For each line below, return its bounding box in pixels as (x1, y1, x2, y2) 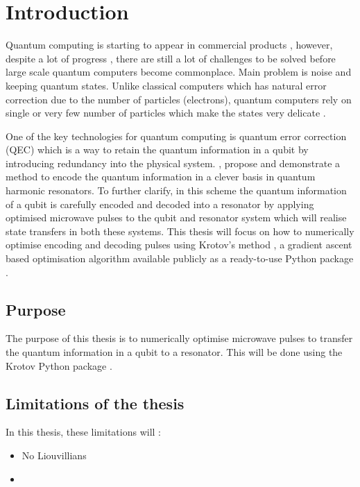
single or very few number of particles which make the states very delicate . (6, 105, 326, 120)
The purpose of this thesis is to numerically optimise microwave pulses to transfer (6, 331, 353, 345)
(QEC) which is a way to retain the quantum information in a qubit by (6, 142, 309, 157)
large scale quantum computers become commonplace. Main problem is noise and (6, 65, 352, 79)
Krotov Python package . (6, 358, 112, 373)
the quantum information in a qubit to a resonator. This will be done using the (6, 345, 343, 359)
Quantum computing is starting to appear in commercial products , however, (6, 37, 333, 52)
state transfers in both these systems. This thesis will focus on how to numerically (6, 223, 354, 238)
